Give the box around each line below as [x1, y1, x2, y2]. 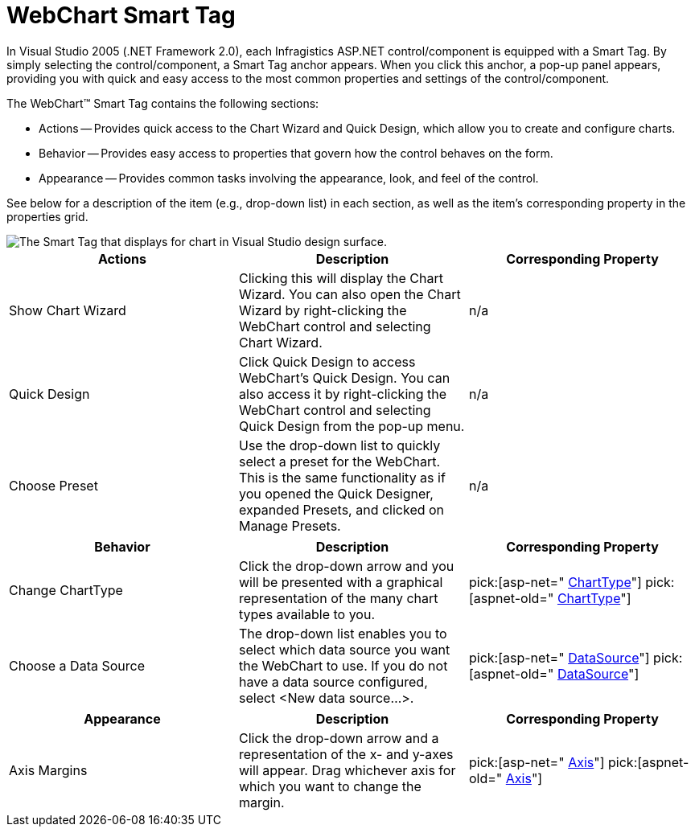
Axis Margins [9, 761, 88, 778]
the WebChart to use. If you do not [238, 657, 448, 674]
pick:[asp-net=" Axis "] [468, 753, 605, 770]
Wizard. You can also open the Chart [238, 285, 461, 302]
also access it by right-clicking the [238, 385, 447, 402]
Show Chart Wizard [9, 302, 126, 318]
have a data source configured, [238, 673, 428, 690]
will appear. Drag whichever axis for [238, 761, 456, 778]
